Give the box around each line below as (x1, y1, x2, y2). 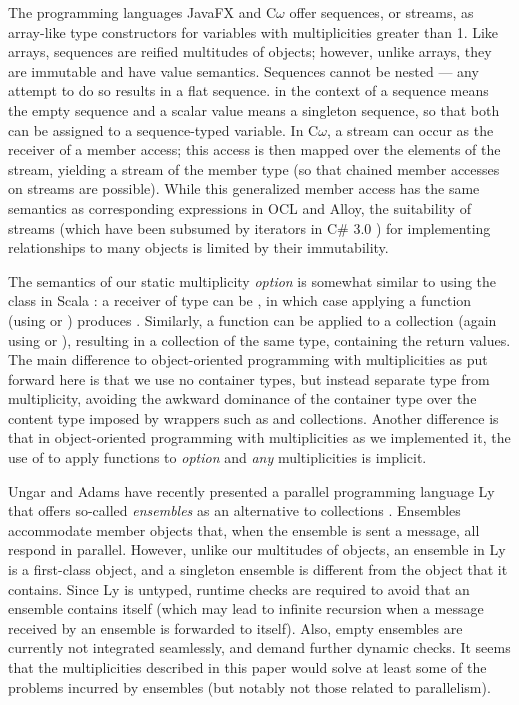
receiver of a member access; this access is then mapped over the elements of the (8, 139, 501, 160)
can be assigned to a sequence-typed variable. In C (8, 119, 319, 140)
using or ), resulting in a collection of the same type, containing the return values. (8, 329, 511, 350)
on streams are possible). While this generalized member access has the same (8, 178, 480, 199)
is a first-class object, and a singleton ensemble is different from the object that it (8, 559, 508, 580)
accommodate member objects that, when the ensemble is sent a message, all (8, 519, 480, 540)
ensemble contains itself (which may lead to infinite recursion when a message (8, 598, 484, 619)
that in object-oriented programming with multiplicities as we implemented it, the (8, 427, 511, 448)
